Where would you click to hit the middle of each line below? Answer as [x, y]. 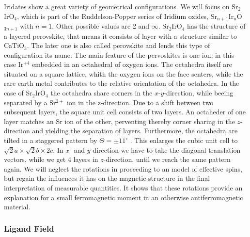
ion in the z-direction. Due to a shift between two [140, 102]
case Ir [14, 64]
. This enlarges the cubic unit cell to [184, 140]
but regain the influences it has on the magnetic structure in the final [107, 178]
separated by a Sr [30, 102]
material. [17, 207]
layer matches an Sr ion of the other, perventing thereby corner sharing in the [119, 121]
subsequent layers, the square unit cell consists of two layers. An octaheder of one [125, 112]
